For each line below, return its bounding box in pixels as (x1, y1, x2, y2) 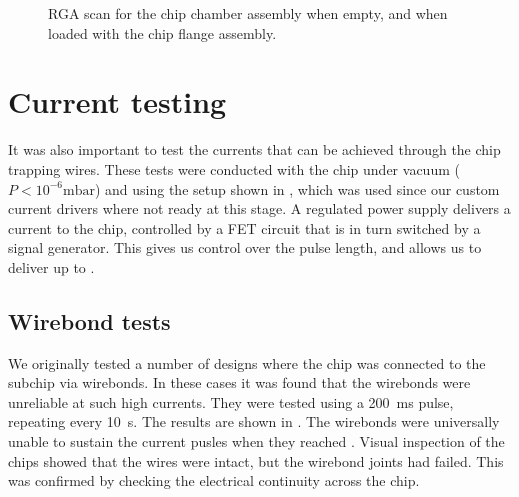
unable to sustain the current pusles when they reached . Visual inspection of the (8, 431, 505, 452)
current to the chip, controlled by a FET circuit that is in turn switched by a (8, 217, 481, 238)
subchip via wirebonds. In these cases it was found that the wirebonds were (8, 372, 471, 393)
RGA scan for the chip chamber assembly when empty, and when (48, 3, 448, 23)
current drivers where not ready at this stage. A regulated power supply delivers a (8, 198, 511, 219)
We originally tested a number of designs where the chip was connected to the (8, 352, 486, 373)
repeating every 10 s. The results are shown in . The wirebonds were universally (8, 411, 500, 432)
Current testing (8, 81, 227, 122)
